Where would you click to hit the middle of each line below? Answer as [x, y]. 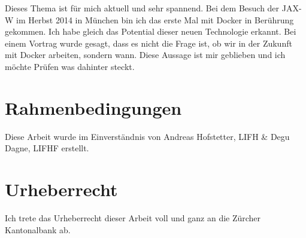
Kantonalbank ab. [38, 229]
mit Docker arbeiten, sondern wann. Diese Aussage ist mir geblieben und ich [145, 55]
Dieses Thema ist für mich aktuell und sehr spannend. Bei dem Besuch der [142, 8]
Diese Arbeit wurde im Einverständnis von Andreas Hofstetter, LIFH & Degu [147, 136]
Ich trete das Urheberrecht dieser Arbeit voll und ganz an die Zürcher [133, 218]
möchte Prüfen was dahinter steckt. [70, 66]
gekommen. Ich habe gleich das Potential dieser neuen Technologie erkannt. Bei [151, 31]
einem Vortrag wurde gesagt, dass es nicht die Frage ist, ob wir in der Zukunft [149, 43]
